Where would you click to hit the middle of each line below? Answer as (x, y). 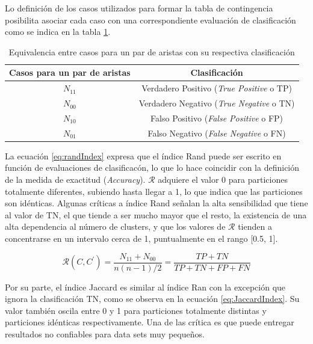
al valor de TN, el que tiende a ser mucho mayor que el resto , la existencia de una (156, 214)
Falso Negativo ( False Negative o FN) (217, 133)
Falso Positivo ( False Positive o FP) (217, 118)
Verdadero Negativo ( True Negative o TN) (217, 103)
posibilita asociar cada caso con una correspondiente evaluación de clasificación (150, 20)
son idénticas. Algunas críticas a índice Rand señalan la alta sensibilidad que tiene (156, 203)
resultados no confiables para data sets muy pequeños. (105, 334)
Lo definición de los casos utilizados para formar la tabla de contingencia (139, 8)
